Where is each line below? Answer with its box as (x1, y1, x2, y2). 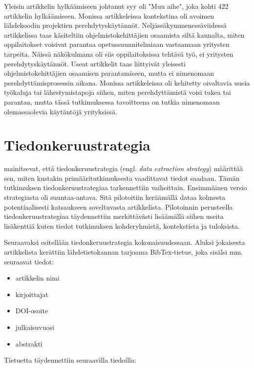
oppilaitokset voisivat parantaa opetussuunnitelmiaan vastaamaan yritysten (4, 39, 230, 49)
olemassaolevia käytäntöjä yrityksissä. (4, 106, 117, 116)
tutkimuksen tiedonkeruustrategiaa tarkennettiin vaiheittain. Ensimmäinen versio (4, 182, 247, 193)
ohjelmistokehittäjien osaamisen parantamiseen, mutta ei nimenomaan (4, 68, 214, 78)
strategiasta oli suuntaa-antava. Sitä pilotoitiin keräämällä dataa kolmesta (4, 192, 226, 202)
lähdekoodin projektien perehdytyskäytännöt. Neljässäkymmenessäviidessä (4, 20, 227, 30)
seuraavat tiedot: (4, 256, 54, 266)
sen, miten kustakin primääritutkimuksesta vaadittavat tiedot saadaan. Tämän (4, 173, 240, 183)
